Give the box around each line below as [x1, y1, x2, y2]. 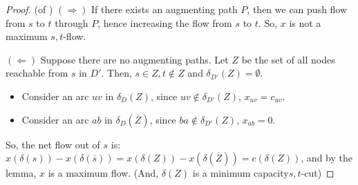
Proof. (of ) [6, 2, 53, 16]
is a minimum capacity [192, 166, 289, 180]
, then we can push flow [247, 2, 348, 16]
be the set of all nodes [241, 52, 335, 66]
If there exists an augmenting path [91, 2, 238, 16]
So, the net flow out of [6, 137, 100, 151]
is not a [289, 15, 321, 30]
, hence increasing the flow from [97, 15, 232, 30]
